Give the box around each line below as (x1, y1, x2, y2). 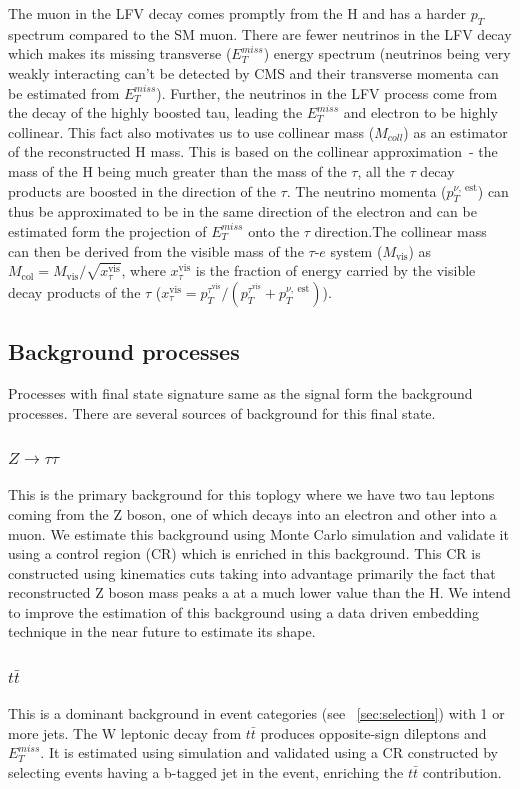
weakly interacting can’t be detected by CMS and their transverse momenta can (8, 62, 499, 83)
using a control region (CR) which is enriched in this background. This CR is (8, 543, 481, 564)
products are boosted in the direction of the (8, 180, 276, 201)
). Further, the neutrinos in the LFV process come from (156, 82, 498, 103)
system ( (330, 240, 383, 261)
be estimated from (8, 82, 120, 103)
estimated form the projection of (8, 220, 207, 241)
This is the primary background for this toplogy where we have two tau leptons (8, 484, 495, 505)
